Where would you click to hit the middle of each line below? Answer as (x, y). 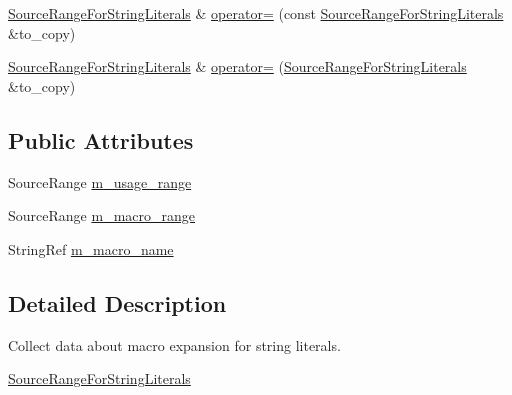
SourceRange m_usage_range (100, 181)
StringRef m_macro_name (91, 248)
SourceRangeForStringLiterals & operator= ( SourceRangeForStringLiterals (237, 66)
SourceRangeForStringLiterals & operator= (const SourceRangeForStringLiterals (256, 13)
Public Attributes (101, 139)
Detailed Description (117, 302)
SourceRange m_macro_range (101, 215)
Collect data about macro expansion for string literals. (174, 344)
